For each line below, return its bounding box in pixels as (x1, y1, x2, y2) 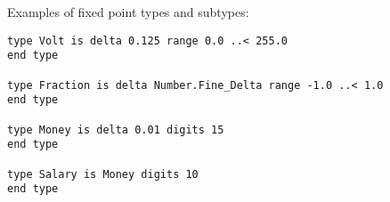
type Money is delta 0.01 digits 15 (7, 123, 224, 136)
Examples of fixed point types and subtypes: (7, 3, 249, 20)
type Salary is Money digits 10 (7, 167, 199, 181)
